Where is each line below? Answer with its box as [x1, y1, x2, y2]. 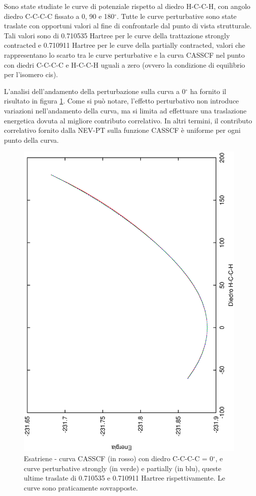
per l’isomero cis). [4, 69, 58, 80]
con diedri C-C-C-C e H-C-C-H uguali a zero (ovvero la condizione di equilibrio [4, 59, 245, 70]
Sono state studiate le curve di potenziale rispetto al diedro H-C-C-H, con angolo [4, 1, 251, 11]
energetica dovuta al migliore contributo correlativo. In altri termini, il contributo [4, 115, 253, 125]
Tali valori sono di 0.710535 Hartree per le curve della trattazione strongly [4, 30, 230, 40]
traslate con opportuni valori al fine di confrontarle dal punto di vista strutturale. [4, 20, 252, 31]
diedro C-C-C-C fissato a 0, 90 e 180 [4, 10, 115, 21]
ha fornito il [190, 86, 226, 96]
